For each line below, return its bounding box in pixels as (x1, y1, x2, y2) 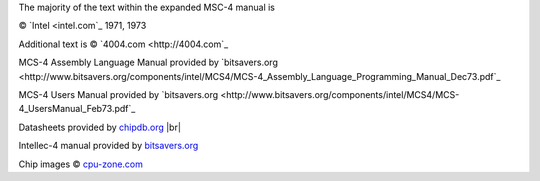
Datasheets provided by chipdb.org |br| (18, 121, 182, 133)
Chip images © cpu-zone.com (18, 158, 144, 170)
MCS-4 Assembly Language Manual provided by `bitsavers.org (18, 56, 279, 69)
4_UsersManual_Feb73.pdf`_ (18, 103, 136, 115)
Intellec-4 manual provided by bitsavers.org (18, 140, 199, 152)
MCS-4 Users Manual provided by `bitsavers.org (18, 88, 219, 100)
